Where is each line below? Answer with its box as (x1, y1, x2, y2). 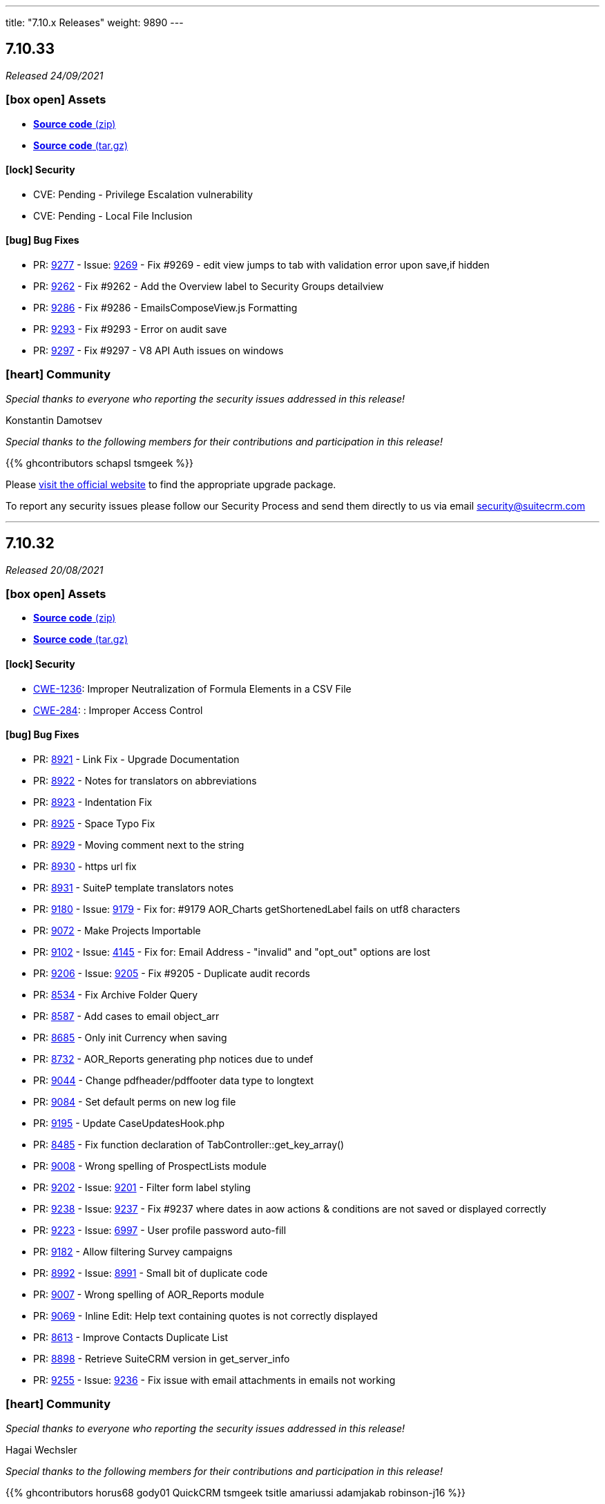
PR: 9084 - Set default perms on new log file (33, 1095, 236, 1108)
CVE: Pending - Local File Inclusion (33, 209, 193, 222)
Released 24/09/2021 (6, 69, 104, 81)
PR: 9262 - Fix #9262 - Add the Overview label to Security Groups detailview (33, 280, 384, 293)
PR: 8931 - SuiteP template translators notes (33, 881, 234, 894)
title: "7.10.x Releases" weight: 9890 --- (6, 17, 184, 28)
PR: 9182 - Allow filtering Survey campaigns (33, 1245, 233, 1257)
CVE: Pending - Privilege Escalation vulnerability (33, 188, 253, 200)
